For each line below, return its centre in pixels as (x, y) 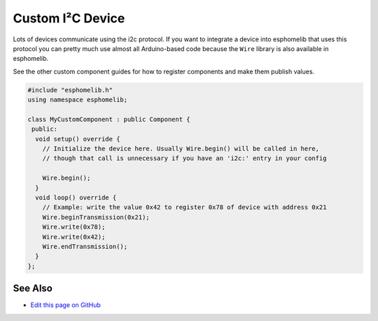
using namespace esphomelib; (78, 100)
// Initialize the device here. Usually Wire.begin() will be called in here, (181, 149)
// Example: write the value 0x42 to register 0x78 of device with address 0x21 (184, 207)
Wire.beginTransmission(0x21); (96, 217)
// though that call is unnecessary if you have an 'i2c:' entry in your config (184, 158)
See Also (33, 288)
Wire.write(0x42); (74, 237)
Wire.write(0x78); (74, 227)
